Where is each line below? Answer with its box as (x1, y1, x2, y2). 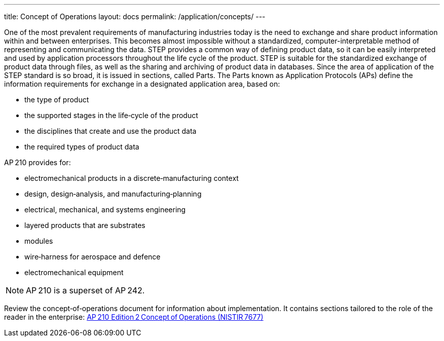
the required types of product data (24, 142, 139, 151)
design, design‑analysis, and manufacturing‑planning (24, 190, 202, 198)
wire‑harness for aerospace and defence (24, 252, 161, 261)
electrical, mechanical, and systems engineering (24, 205, 186, 214)
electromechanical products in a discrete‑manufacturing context (24, 174, 239, 182)
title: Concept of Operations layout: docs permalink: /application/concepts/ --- (4, 12, 266, 21)
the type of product (24, 95, 89, 104)
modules (24, 237, 53, 245)
